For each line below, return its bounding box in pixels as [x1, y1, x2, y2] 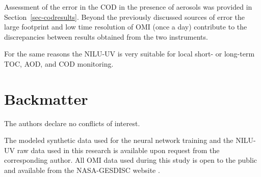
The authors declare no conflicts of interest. [4, 117, 140, 128]
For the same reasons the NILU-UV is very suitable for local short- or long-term [4, 48, 255, 59]
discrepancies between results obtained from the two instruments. [4, 31, 208, 42]
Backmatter [4, 88, 88, 109]
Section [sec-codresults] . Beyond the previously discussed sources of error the [4, 11, 245, 22]
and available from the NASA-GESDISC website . [4, 165, 160, 175]
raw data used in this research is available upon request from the [17, 144, 220, 155]
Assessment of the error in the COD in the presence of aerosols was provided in [4, 2, 252, 12]
